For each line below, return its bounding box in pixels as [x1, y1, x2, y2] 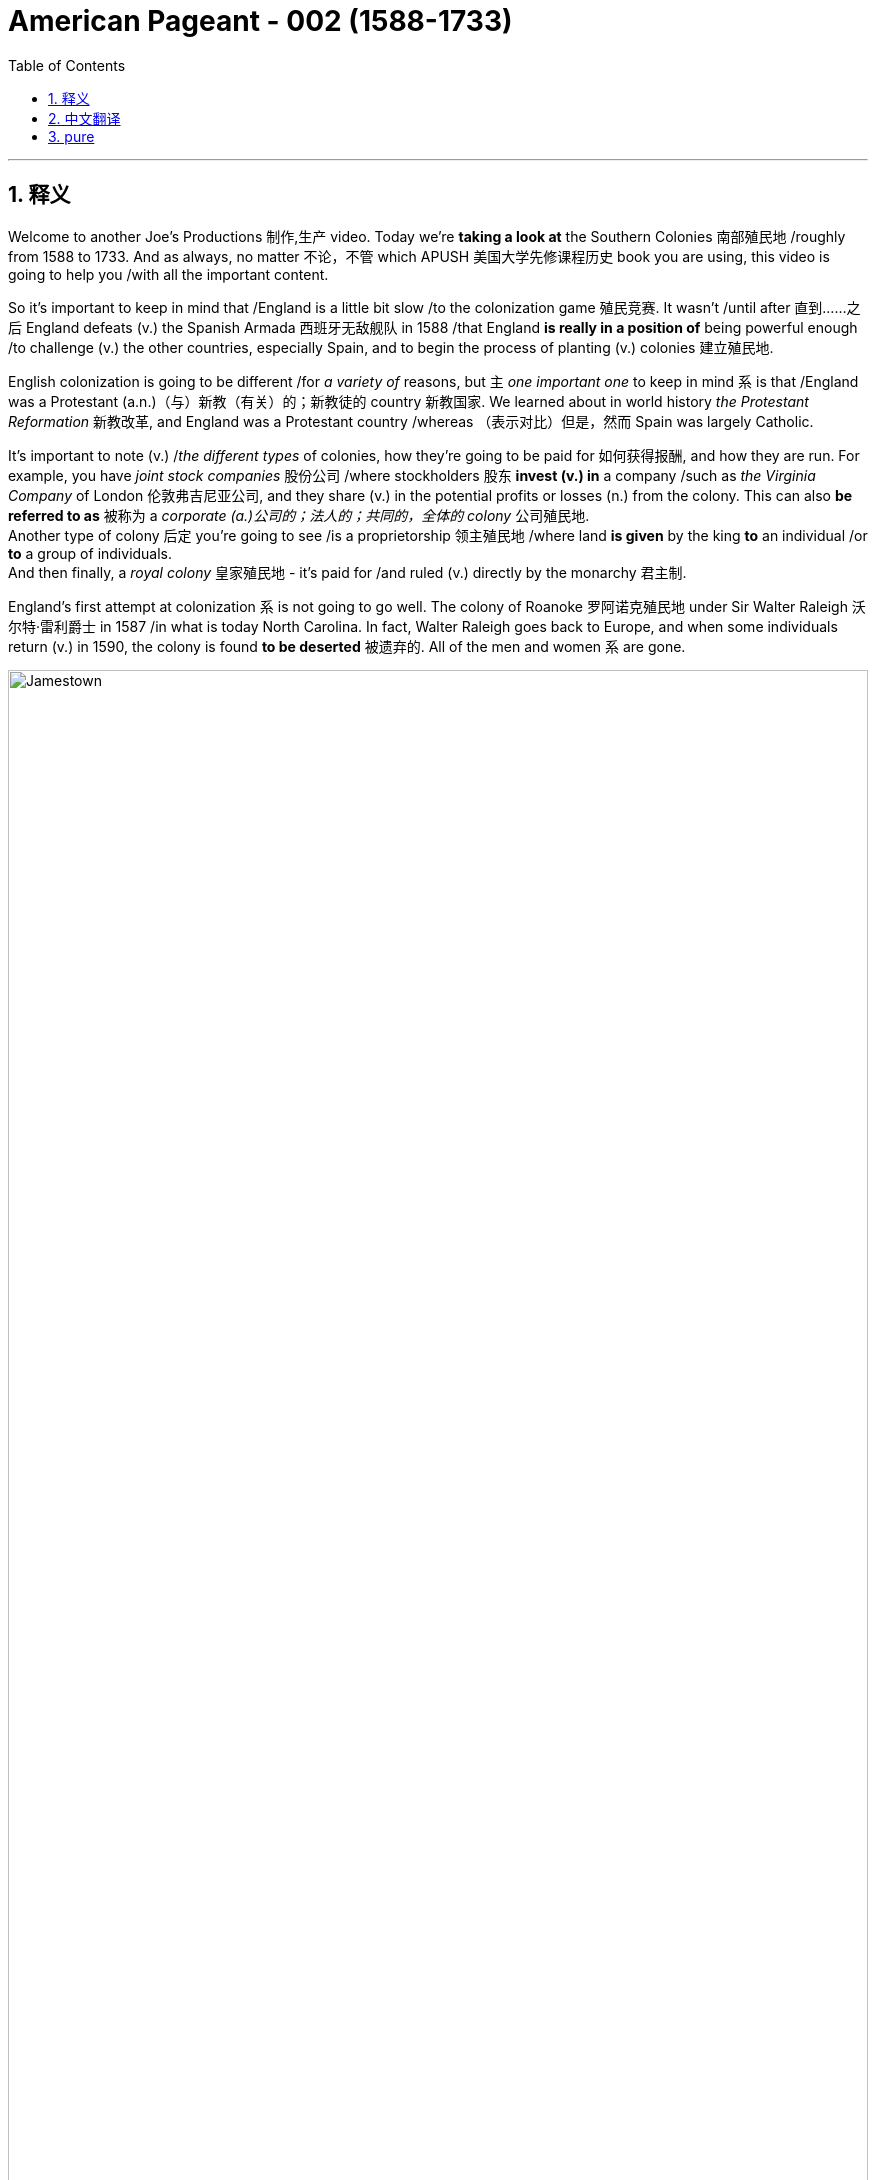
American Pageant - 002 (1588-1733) [8, 4, 513, 38]
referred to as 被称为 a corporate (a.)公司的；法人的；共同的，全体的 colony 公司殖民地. [8, 506, 590, 524]
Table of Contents [8, 56, 126, 74]
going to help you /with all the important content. [8, 265, 329, 283]
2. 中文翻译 [48, 109, 121, 127]
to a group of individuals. [8, 544, 173, 562]
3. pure [48, 127, 95, 145]
